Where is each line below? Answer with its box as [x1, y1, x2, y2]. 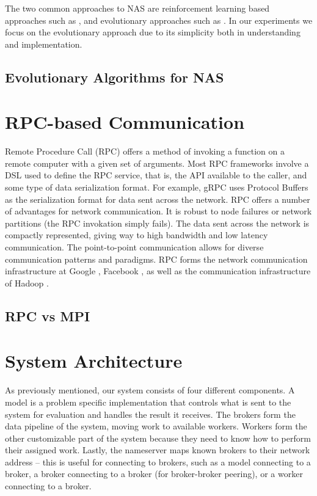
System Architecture [5, 348, 183, 373]
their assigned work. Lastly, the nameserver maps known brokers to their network [5, 443, 310, 456]
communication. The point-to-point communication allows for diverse [5, 241, 264, 253]
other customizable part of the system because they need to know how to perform [5, 431, 311, 444]
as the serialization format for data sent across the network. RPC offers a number [5, 192, 310, 205]
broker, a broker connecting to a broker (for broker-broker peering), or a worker [5, 467, 303, 480]
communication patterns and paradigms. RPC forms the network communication [5, 252, 308, 265]
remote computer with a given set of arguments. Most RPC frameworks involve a [5, 156, 309, 169]
